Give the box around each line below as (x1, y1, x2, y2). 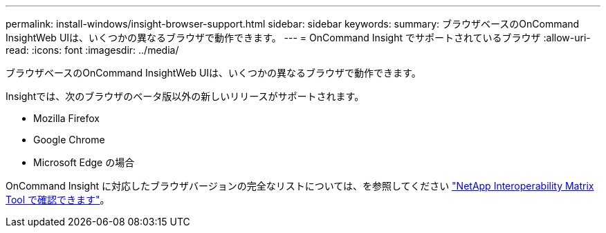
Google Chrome (33, 134, 105, 145)
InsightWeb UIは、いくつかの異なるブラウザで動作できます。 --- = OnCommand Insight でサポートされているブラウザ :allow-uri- (6, 32, 591, 43)
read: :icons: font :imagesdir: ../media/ (6, 44, 179, 56)
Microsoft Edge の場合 (33, 156, 135, 168)
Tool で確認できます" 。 (6, 194, 110, 205)
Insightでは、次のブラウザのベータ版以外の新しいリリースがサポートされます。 (6, 90, 365, 102)
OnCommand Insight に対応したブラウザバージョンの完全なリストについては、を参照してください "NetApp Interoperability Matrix (6, 180, 594, 192)
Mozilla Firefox (33, 112, 100, 124)
